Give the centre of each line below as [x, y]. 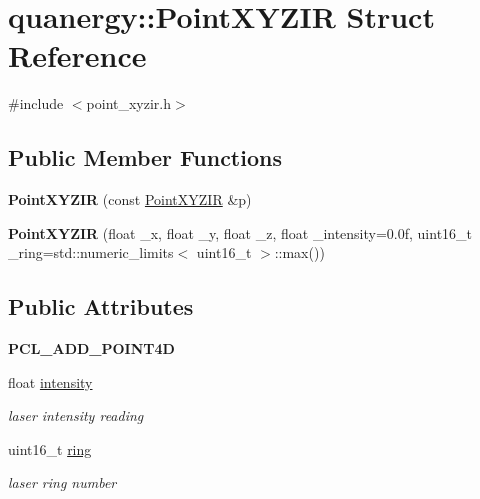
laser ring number [62, 482]
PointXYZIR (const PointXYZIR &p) [130, 199]
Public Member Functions [145, 157]
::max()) [299, 252]
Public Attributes [101, 306]
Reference [77, 55]
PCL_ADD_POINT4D [91, 348]
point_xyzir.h [129, 103]
